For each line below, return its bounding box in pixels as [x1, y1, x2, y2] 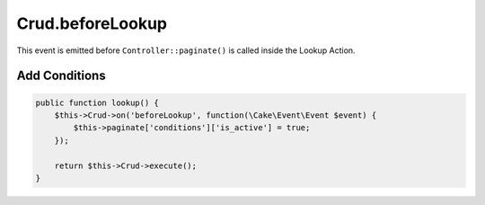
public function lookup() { [35, 97, 159, 108]
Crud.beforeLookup [16, 13, 168, 33]
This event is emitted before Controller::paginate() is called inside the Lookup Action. [16, 45, 356, 56]
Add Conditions [16, 68, 107, 84]
